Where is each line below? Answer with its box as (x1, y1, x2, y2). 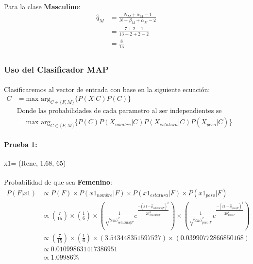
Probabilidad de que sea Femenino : (4, 176, 112, 187)
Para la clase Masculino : (4, 1, 81, 11)
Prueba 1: (4, 139, 37, 149)
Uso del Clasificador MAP (4, 63, 109, 75)
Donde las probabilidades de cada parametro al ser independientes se (17, 108, 222, 115)
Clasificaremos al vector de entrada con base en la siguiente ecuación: (4, 84, 210, 94)
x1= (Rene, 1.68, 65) (4, 157, 66, 168)
